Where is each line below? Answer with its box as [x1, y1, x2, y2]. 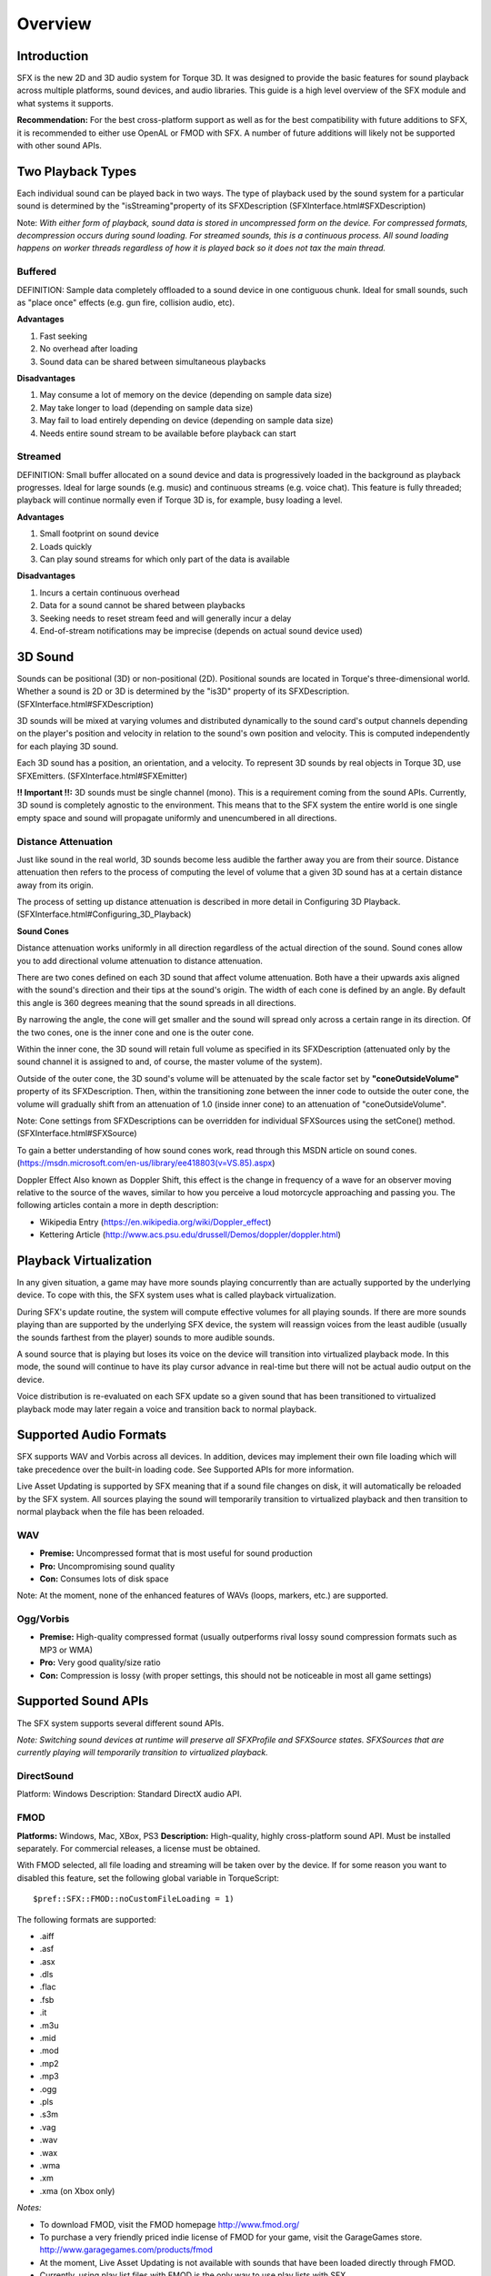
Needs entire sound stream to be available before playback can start [39, 428, 296, 439]
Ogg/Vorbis [16, 1612, 70, 1625]
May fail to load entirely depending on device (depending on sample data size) [39, 415, 334, 426]
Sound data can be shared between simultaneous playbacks [39, 356, 266, 367]
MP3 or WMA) [39, 1644, 93, 1655]
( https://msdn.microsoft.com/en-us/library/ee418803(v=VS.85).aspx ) [16, 1157, 276, 1169]
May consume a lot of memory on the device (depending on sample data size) [39, 390, 333, 401]
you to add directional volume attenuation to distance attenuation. [16, 955, 264, 966]
